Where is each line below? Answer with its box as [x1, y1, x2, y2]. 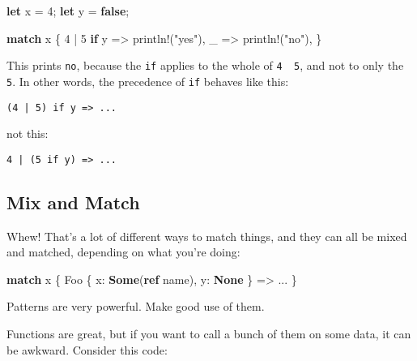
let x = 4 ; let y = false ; [6, 2, 130, 19]
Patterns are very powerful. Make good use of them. [6, 298, 265, 315]
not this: [6, 125, 49, 142]
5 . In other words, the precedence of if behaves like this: [6, 72, 289, 89]
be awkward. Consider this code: [6, 341, 168, 358]
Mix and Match [6, 189, 140, 214]
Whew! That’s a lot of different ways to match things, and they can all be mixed [6, 227, 407, 244]
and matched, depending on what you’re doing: [6, 243, 240, 260]
